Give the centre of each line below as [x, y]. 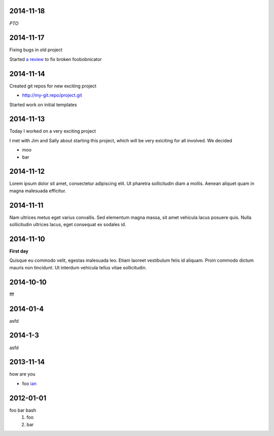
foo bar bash [23, 410]
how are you [22, 374]
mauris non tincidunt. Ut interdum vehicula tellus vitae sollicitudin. [78, 267]
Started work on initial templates [43, 105]
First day [19, 251]
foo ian [29, 383]
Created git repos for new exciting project [53, 86]
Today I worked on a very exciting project [53, 131]
